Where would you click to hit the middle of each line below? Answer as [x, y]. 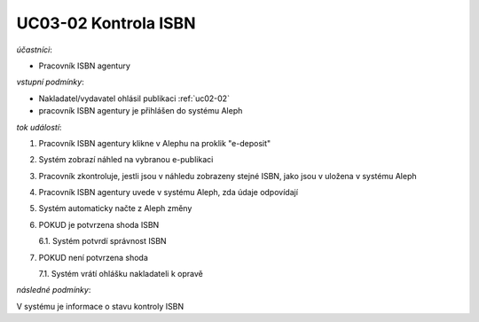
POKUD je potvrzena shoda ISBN [99, 224]
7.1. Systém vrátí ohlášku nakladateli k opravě [121, 274]
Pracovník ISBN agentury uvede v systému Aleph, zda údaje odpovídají [169, 192]
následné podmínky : [54, 290]
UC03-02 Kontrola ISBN [106, 23]
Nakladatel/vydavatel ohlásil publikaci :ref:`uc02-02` [134, 98]
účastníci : [34, 50]
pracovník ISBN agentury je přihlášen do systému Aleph [141, 111]
